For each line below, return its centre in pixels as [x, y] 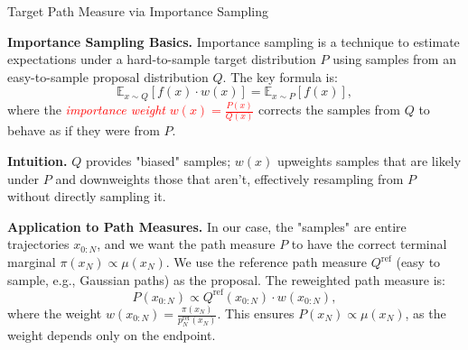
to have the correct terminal [369, 244]
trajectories [38, 244]
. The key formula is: [280, 76]
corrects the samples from [329, 110]
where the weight [55, 313]
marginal [32, 262]
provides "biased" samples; [158, 161]
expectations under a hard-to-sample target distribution [162, 59]
